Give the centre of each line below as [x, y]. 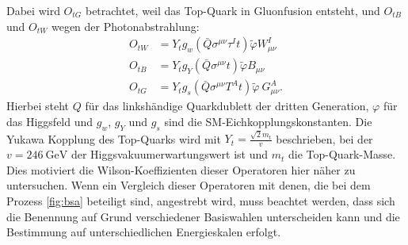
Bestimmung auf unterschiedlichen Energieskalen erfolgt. [144, 232]
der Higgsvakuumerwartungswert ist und [170, 154]
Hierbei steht [38, 106]
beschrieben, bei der [324, 138]
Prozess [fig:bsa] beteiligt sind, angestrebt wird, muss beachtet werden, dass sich [201, 200]
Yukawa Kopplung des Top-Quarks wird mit [114, 138]
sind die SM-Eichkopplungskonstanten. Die [268, 121]
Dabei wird [33, 10]
